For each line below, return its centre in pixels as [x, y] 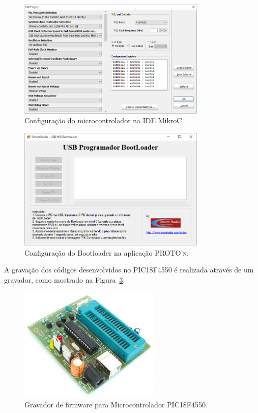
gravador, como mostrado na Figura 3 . [65, 279]
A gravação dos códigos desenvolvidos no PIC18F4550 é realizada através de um [129, 270]
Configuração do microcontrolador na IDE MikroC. [104, 120]
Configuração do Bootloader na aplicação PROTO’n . [107, 252]
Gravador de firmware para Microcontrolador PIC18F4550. [116, 404]
